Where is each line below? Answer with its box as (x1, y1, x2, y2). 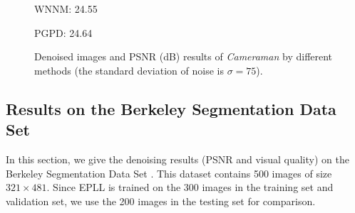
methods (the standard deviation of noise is (34, 62, 224, 77)
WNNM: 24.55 (34, 1, 98, 16)
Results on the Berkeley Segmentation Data (6, 97, 336, 119)
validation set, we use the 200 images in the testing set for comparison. (6, 193, 316, 208)
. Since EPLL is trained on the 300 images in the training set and (46, 180, 334, 195)
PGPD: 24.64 (34, 25, 93, 40)
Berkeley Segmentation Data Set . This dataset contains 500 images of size (6, 165, 332, 180)
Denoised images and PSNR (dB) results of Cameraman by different (34, 49, 333, 64)
